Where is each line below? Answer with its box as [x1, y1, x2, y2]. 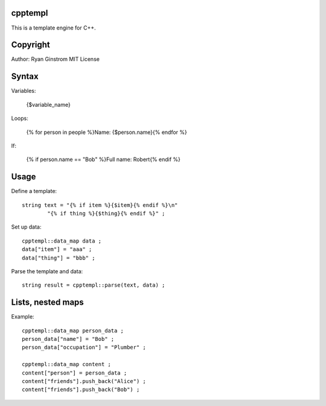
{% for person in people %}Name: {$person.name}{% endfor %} [26, 128, 187, 136]
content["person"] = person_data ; [22, 369, 127, 376]
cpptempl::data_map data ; [22, 237, 102, 244]
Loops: [11, 115, 28, 122]
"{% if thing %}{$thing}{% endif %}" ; [47, 210, 165, 217]
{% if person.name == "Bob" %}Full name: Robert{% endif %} [26, 156, 181, 163]
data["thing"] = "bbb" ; [22, 254, 95, 261]
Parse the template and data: [11, 267, 83, 274]
